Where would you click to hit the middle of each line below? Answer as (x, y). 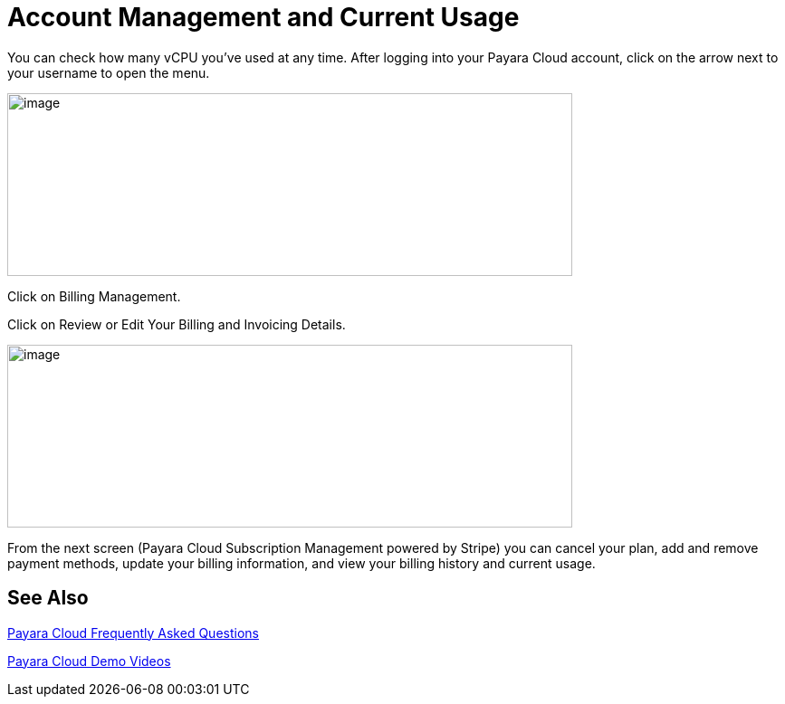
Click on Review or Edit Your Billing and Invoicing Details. (177, 324)
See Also (48, 598)
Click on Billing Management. (94, 296)
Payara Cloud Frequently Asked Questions (133, 633)
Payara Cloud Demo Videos (89, 661)
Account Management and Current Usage (263, 17)
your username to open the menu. (109, 72)
